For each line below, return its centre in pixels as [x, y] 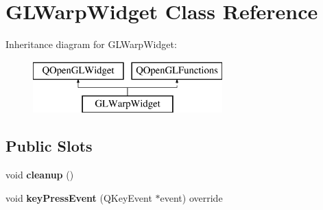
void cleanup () [40, 175]
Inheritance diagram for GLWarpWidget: [91, 44]
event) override [191, 197]
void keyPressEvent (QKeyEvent [79, 197]
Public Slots [49, 146]
